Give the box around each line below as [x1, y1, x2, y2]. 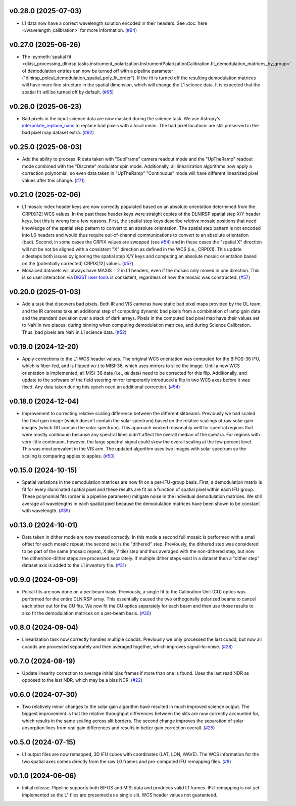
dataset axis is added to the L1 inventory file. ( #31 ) [22, 562, 126, 568]
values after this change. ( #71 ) [22, 177, 85, 183]
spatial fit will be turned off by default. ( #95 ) [22, 89, 114, 95]
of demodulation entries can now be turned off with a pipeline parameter [22, 68, 174, 74]
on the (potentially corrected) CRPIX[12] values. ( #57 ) [22, 260, 134, 266]
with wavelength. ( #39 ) [22, 508, 71, 514]
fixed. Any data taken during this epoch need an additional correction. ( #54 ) [22, 384, 180, 390]
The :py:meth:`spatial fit [22, 54, 72, 60]
